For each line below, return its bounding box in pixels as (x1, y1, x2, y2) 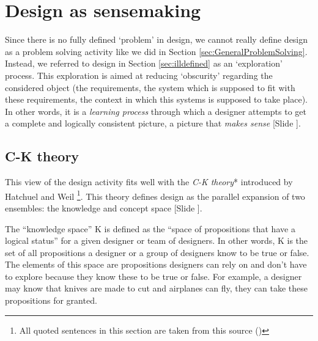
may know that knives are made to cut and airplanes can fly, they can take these (5, 282, 308, 295)
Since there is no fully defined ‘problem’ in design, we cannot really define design (5, 33, 308, 46)
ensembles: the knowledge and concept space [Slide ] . (5, 201, 202, 214)
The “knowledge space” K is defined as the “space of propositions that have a (5, 222, 295, 235)
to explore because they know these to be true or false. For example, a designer (5, 269, 302, 282)
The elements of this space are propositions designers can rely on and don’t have (5, 258, 307, 271)
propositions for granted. (5, 294, 97, 307)
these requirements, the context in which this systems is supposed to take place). (5, 93, 308, 106)
